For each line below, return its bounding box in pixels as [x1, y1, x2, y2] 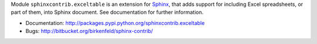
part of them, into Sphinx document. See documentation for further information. [11, 9, 204, 16]
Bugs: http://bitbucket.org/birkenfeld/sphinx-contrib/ [25, 28, 153, 35]
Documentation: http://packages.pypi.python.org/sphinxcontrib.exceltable [25, 19, 205, 26]
